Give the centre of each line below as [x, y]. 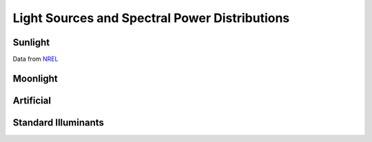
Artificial [32, 100]
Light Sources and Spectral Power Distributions [151, 18]
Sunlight [31, 42]
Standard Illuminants [59, 122]
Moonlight [35, 78]
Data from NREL [35, 59]
